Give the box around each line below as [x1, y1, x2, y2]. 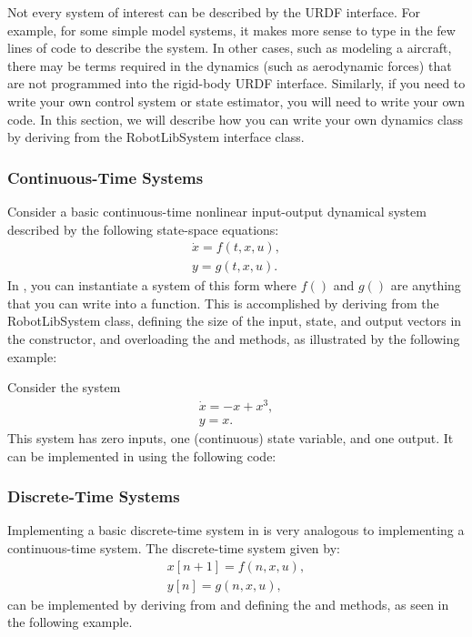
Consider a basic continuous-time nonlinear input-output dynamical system [7, 201, 427, 220]
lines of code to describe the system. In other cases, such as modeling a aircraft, [7, 38, 452, 57]
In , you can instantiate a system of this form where [7, 276, 297, 295]
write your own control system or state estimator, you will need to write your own [7, 91, 465, 110]
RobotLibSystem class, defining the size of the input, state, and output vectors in [7, 311, 462, 330]
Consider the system [7, 378, 121, 397]
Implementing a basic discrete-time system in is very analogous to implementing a [7, 521, 465, 540]
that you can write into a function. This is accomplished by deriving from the [7, 293, 439, 312]
